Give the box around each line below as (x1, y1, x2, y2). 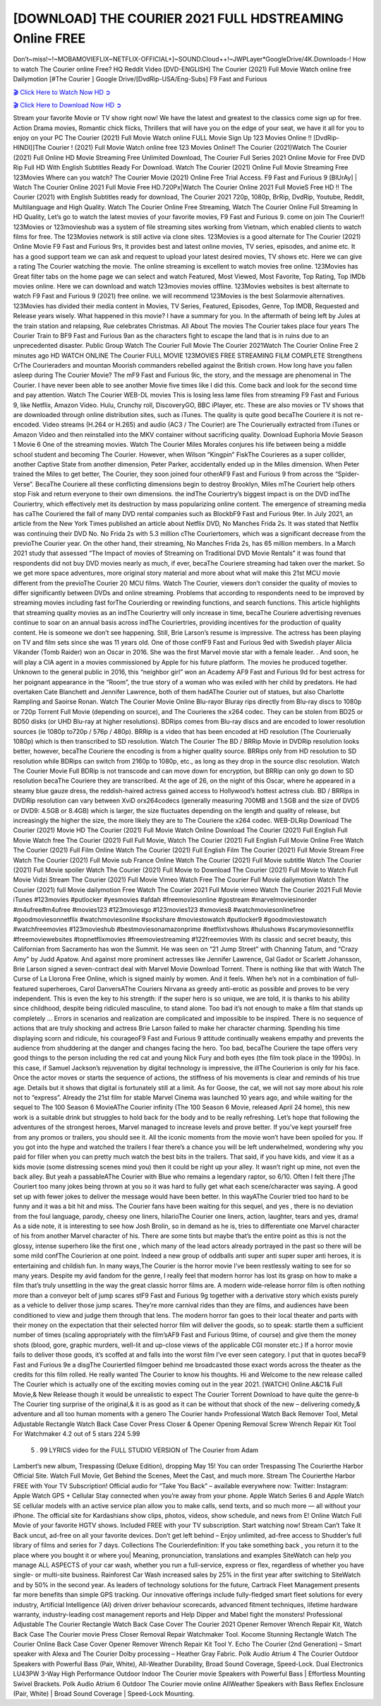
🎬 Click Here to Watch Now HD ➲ (13, 88, 111, 96)
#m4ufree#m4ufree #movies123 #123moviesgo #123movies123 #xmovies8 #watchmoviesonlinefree (13, 905, 306, 913)
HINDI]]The (13, 144, 47, 152)
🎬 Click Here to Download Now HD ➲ (13, 100, 122, 109)
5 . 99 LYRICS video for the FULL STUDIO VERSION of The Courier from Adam (30, 1446, 259, 1454)
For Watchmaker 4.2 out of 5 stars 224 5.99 (13, 1430, 140, 1438)
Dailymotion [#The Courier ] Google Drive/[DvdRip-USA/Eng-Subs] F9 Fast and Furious (13, 75, 267, 83)
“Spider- (334, 470, 360, 479)
